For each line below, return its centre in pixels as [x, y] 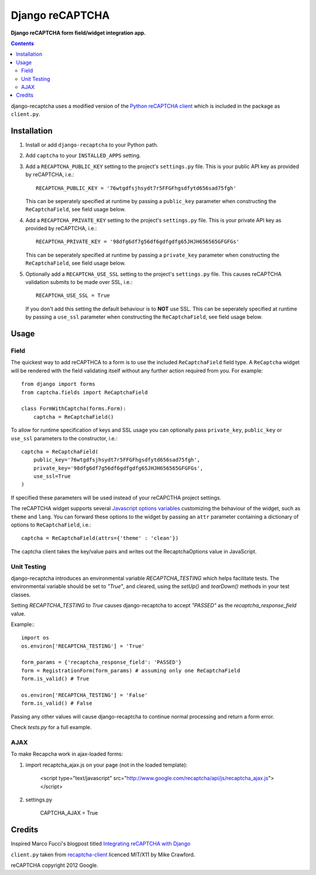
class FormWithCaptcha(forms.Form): [74, 409]
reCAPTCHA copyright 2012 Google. [55, 865]
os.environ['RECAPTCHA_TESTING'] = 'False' [85, 695]
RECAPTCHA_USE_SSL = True [73, 295]
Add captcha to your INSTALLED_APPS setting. [83, 156]
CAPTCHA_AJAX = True [69, 813]
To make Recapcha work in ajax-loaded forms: [67, 754]
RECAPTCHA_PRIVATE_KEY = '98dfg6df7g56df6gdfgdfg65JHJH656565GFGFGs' [138, 242]
